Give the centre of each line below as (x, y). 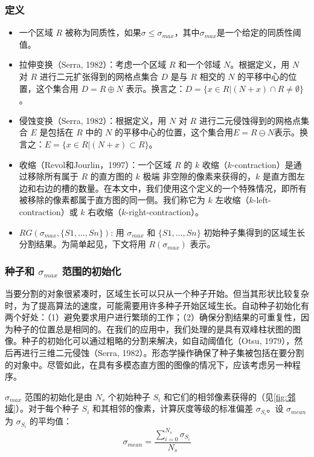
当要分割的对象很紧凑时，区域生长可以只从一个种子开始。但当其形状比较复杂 (157, 293)
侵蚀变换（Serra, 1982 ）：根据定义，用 (93, 120)
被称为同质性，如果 (103, 32)
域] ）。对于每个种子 (42, 408)
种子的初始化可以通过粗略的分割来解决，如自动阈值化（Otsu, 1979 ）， (158, 341)
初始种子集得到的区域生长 (255, 232)
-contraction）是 (263, 164)
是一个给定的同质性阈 (259, 32)
